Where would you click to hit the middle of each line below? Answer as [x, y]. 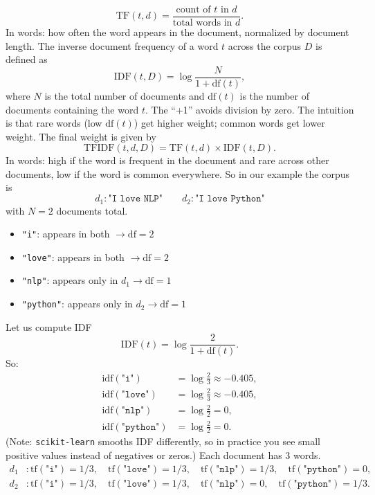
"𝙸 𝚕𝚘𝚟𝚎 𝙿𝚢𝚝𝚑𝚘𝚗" [230, 199]
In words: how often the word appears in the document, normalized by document [177, 32]
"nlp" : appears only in [70, 280]
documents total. [92, 210]
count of [193, 10]
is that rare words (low [54, 123]
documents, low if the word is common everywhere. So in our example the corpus [177, 173]
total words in [202, 23]
